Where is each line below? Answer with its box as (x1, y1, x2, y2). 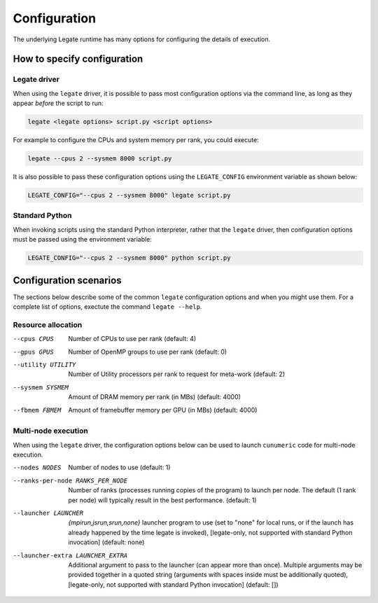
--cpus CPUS (13, 335, 54, 343)
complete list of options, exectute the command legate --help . (13, 303, 202, 311)
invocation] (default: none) (68, 538, 145, 546)
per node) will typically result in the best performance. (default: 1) (68, 496, 257, 504)
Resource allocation (13, 319, 83, 329)
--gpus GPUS (13, 347, 54, 356)
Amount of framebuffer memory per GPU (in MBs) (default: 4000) (68, 406, 258, 414)
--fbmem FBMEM (13, 406, 62, 414)
